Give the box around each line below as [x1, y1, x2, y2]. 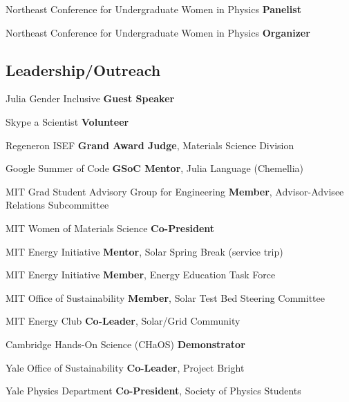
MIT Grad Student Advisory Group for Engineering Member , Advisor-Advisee [6, 184, 344, 198]
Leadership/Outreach [6, 59, 161, 80]
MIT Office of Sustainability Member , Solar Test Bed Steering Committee [6, 290, 325, 305]
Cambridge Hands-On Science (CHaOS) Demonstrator [6, 336, 245, 351]
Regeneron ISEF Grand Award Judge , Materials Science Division [6, 137, 294, 152]
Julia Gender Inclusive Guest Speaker [6, 91, 175, 106]
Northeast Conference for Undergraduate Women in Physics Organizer [6, 25, 310, 39]
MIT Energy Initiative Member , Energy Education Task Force [6, 267, 276, 282]
